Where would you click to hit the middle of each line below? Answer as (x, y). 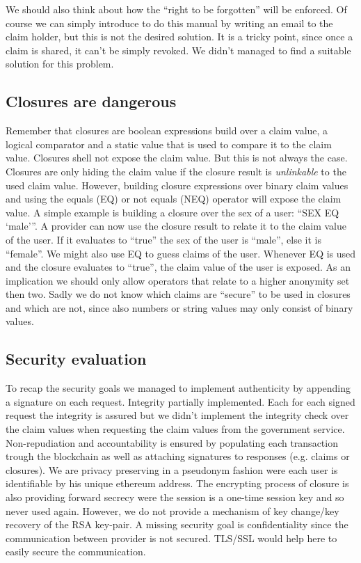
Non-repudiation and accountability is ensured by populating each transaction (172, 442)
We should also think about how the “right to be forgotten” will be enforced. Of (176, 9)
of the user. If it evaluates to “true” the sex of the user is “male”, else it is (164, 239)
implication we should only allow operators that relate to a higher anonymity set (178, 280)
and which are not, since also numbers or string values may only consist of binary (179, 307)
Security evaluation (76, 359)
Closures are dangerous (91, 101)
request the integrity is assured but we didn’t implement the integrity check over (177, 415)
